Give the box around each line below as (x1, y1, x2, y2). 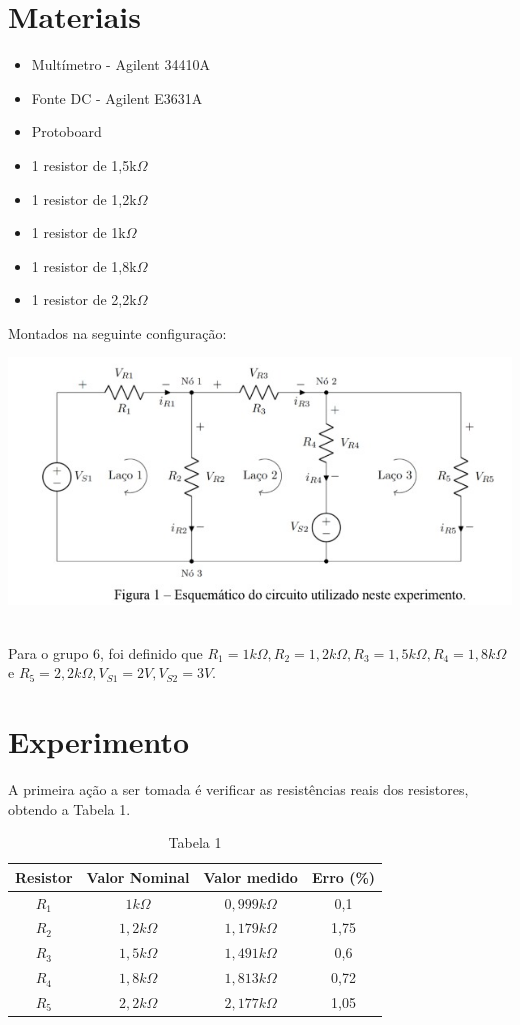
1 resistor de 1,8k (31, 255, 137, 276)
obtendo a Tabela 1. (8, 798, 131, 819)
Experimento (8, 720, 190, 761)
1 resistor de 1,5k (31, 154, 137, 175)
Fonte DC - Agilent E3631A (31, 87, 203, 108)
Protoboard (31, 121, 102, 142)
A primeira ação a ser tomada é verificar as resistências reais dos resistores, (8, 778, 469, 799)
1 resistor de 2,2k (31, 289, 137, 310)
